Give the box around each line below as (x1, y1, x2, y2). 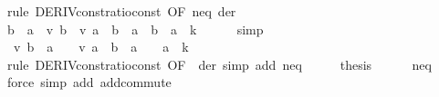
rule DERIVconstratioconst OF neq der (6, 2, 236, 20)
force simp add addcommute (6, 73, 172, 92)
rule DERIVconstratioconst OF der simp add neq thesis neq (6, 54, 432, 73)
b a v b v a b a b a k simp (6, 19, 264, 38)
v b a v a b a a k (13, 37, 189, 56)
